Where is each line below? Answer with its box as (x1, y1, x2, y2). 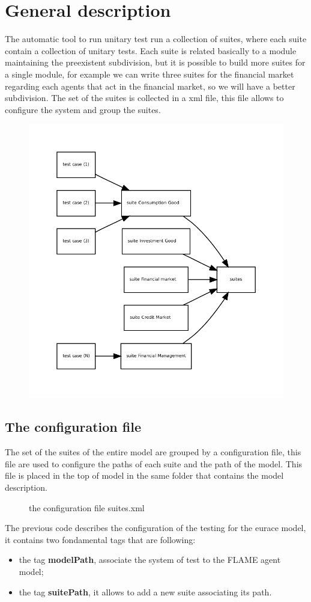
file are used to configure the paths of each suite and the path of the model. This (5, 457, 303, 470)
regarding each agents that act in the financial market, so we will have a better (5, 79, 295, 92)
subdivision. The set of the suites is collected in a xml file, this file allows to (5, 91, 284, 104)
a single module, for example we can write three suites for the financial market (5, 67, 294, 80)
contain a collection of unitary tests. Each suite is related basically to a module (5, 44, 297, 57)
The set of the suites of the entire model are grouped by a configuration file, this (5, 446, 301, 458)
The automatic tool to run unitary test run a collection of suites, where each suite (5, 32, 307, 45)
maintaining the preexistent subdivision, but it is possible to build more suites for (5, 56, 306, 69)
